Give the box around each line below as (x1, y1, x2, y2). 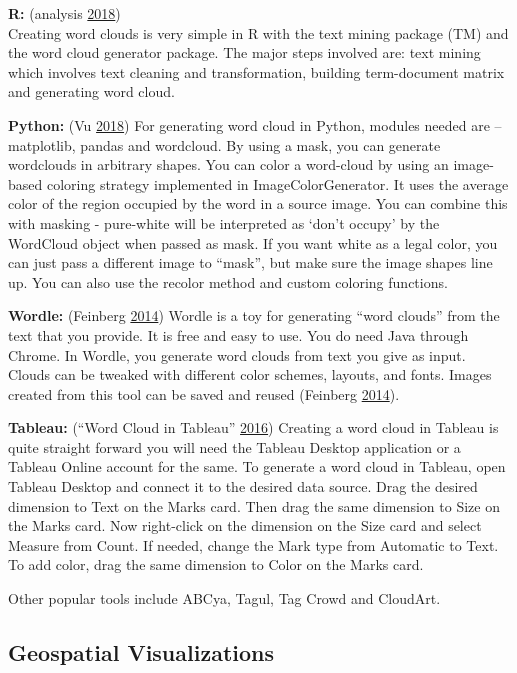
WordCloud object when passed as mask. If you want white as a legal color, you (8, 232, 498, 253)
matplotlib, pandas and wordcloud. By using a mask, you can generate (8, 134, 441, 155)
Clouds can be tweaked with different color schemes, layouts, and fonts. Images (8, 364, 492, 385)
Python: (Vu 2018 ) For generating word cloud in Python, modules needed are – (8, 114, 502, 135)
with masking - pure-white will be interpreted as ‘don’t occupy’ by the (8, 212, 440, 233)
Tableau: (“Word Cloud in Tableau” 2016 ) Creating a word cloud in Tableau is (8, 417, 499, 438)
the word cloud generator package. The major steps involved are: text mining (8, 42, 481, 63)
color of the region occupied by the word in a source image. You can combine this (8, 193, 508, 214)
